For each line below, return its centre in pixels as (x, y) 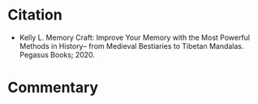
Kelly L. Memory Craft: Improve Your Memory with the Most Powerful (135, 37)
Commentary (53, 88)
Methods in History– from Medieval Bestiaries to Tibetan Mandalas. (131, 45)
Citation (35, 15)
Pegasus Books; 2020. (57, 54)
